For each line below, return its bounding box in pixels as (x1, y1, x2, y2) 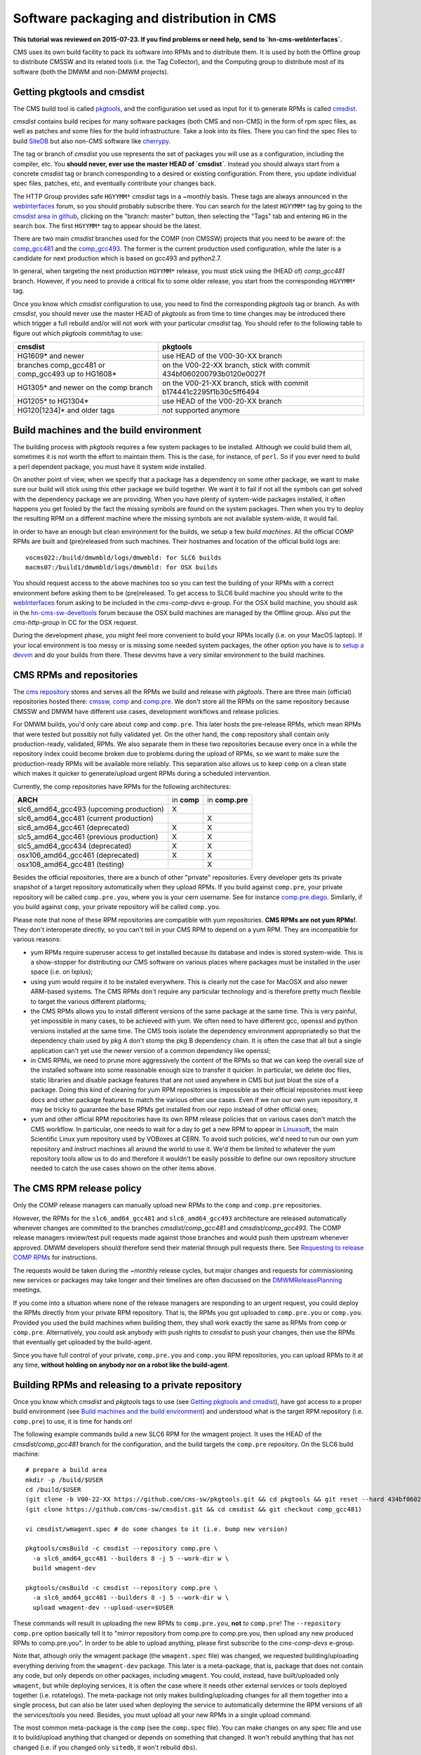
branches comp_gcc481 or (17, 360, 105, 370)
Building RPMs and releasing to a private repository (13, 1379, 242, 1391)
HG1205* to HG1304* (17, 397, 89, 406)
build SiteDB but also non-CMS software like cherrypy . (13, 137, 171, 145)
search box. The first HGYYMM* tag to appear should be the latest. (13, 221, 202, 230)
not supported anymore (161, 406, 240, 416)
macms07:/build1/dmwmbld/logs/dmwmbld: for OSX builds (25, 564, 218, 571)
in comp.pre (207, 795, 248, 804)
